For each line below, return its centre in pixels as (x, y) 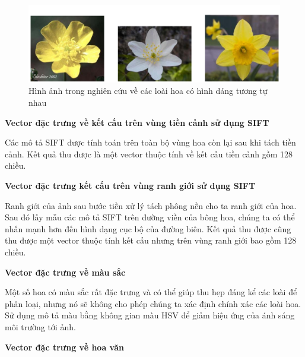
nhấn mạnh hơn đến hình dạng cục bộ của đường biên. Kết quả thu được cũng (148, 228)
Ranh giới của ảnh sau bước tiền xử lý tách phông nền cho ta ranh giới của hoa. (151, 205)
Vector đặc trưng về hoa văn (64, 347)
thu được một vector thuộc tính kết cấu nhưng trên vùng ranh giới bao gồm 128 (151, 240)
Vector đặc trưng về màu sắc (65, 272)
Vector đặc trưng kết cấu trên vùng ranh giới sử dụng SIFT (130, 185)
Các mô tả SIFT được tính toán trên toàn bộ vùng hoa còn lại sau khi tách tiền (150, 142)
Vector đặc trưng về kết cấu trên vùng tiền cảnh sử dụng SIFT (137, 122)
